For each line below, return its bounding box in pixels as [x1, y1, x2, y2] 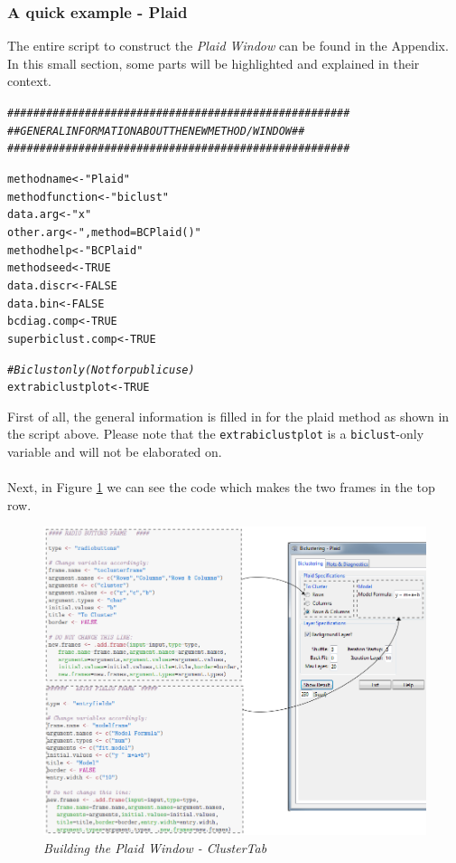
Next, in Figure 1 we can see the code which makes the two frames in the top [7, 478, 435, 497]
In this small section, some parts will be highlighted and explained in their [7, 53, 420, 72]
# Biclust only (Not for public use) [7, 363, 195, 376]
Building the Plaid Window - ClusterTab [43, 838, 267, 857]
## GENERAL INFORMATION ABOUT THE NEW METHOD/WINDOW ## [7, 124, 305, 138]
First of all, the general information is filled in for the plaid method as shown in [7, 406, 450, 425]
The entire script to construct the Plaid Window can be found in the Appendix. [7, 36, 449, 55]
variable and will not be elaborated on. [7, 442, 222, 461]
